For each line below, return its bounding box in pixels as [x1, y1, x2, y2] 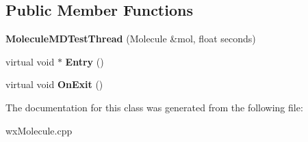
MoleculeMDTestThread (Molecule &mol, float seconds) [5, 31, 256, 46]
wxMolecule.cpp [5, 123, 73, 137]
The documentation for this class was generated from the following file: [5, 100, 303, 114]
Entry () [65, 54, 104, 68]
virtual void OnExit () [5, 77, 103, 91]
